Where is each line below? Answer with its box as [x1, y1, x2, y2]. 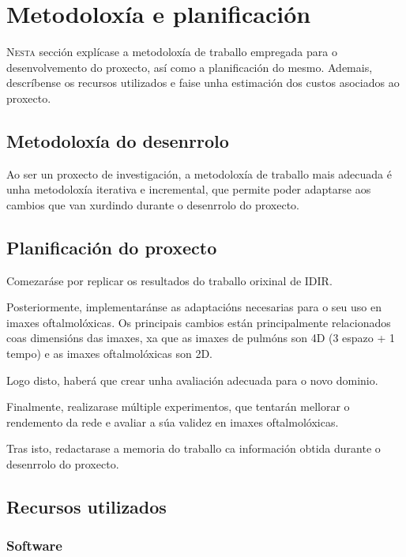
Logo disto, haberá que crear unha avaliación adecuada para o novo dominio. [6, 371, 378, 388]
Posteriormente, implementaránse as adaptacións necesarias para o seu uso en [6, 299, 382, 315]
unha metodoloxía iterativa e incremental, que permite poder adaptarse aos [6, 181, 371, 198]
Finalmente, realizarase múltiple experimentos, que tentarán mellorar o [6, 398, 350, 415]
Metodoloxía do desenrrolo [6, 128, 229, 152]
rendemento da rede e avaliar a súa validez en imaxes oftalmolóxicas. [6, 413, 339, 430]
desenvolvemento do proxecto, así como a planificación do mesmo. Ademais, [6, 58, 373, 75]
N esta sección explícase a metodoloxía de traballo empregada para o [6, 43, 337, 60]
